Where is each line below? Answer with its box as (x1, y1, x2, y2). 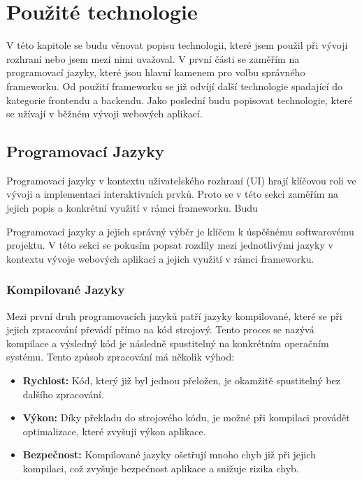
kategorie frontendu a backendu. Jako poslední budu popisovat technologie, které (6, 92, 353, 107)
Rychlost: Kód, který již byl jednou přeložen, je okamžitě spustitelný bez (22, 373, 340, 388)
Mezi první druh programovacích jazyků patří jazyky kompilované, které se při (6, 308, 342, 323)
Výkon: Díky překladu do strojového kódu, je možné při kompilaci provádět (22, 410, 350, 425)
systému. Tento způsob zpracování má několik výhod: (6, 349, 235, 364)
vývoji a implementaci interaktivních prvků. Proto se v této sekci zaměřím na (6, 187, 338, 201)
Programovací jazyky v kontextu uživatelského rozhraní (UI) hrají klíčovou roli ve (6, 173, 356, 187)
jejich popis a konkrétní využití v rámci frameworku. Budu (6, 201, 258, 215)
